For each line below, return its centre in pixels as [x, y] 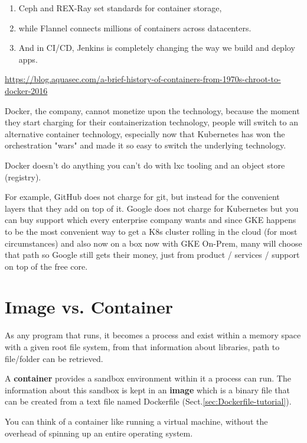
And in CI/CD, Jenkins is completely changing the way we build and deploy [157, 48]
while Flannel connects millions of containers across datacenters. [135, 28]
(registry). [23, 177]
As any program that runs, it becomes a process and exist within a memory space [153, 335]
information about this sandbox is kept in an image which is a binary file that [147, 389]
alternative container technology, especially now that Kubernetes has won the [145, 133]
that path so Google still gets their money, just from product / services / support [152, 255]
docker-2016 [26, 90]
